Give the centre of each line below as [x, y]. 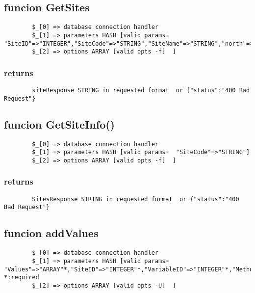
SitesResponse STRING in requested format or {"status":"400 [136, 199]
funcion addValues [51, 233]
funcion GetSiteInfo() [59, 124]
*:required [22, 278]
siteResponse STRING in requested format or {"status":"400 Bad [141, 91]
